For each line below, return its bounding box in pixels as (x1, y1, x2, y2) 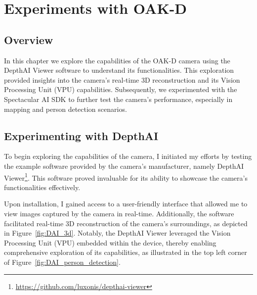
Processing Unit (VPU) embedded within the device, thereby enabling (4, 237, 216, 247)
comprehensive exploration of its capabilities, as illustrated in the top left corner (4, 247, 247, 257)
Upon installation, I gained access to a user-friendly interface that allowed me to (4, 198, 248, 209)
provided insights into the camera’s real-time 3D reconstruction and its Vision (4, 74, 240, 85)
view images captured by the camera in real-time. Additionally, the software (4, 208, 234, 218)
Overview (4, 32, 53, 47)
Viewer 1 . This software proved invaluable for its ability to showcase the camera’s (4, 171, 248, 183)
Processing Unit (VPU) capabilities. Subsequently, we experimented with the (4, 84, 237, 95)
